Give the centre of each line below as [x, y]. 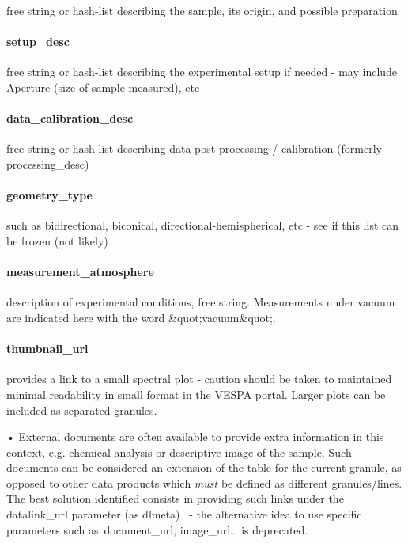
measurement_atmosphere [80, 272]
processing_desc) [48, 163]
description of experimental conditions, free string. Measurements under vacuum [201, 302]
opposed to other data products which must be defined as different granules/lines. [204, 482]
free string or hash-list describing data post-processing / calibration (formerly [194, 148]
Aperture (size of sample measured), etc [103, 87]
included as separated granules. [82, 410]
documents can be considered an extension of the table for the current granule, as [204, 467]
